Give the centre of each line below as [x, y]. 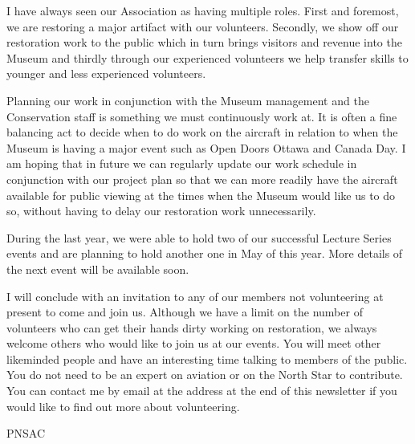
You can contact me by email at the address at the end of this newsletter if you [202, 391]
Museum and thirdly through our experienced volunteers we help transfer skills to [207, 57]
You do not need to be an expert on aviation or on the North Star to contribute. [205, 375]
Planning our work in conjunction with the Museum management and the [188, 100]
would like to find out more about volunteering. [123, 406]
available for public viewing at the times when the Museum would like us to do [201, 195]
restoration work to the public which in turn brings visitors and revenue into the [204, 42]
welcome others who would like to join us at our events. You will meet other [194, 343]
